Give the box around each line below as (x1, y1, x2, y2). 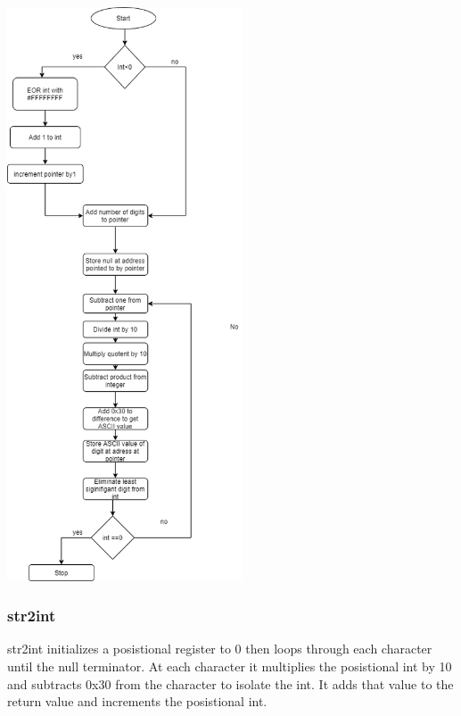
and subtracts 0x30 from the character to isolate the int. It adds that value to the (7, 674, 454, 693)
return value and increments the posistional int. (7, 692, 268, 711)
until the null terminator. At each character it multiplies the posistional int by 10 (7, 656, 452, 675)
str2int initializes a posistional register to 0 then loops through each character (7, 639, 432, 658)
